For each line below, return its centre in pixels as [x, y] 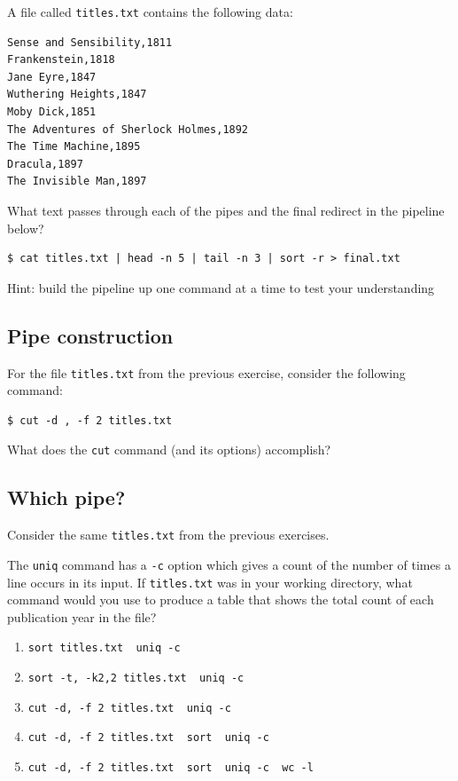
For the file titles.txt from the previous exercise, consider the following [206, 372]
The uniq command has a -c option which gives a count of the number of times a [229, 564]
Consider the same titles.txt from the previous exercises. [168, 535]
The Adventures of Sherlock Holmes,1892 [128, 129]
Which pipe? [66, 497]
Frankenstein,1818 [61, 60]
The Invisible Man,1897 [77, 181]
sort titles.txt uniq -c [104, 648]
